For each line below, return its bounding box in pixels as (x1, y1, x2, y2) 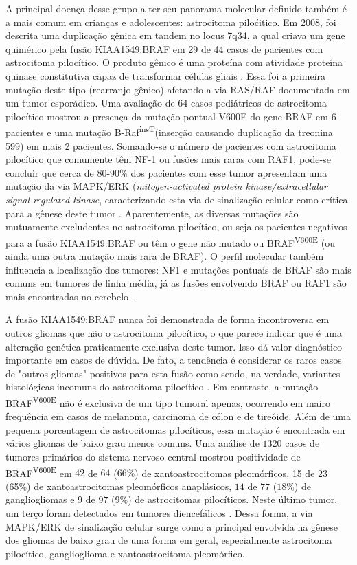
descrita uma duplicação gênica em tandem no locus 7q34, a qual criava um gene (5, 28, 345, 43)
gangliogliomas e (5, 492, 75, 507)
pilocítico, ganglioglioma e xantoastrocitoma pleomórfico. (5, 546, 245, 560)
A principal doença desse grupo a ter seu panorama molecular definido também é (5, 1, 347, 15)
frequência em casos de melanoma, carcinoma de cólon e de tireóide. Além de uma (5, 409, 352, 423)
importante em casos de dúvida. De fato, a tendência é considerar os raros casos (5, 353, 342, 367)
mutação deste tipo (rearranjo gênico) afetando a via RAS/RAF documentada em (5, 82, 350, 96)
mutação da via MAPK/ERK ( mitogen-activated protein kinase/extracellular (5, 179, 328, 193)
